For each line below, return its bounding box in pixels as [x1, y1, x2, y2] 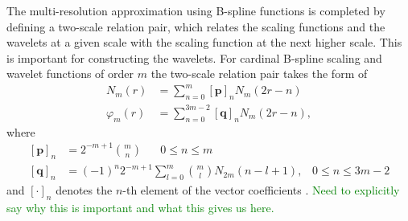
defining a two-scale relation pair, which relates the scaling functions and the [6, 18, 385, 35]
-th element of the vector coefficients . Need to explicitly [122, 181, 400, 198]
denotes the [56, 181, 113, 198]
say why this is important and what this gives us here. [6, 198, 274, 215]
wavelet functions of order [6, 65, 134, 82]
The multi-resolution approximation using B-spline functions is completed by [6, 2, 385, 18]
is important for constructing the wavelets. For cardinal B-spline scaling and [6, 49, 382, 66]
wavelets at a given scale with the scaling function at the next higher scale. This [6, 34, 402, 51]
